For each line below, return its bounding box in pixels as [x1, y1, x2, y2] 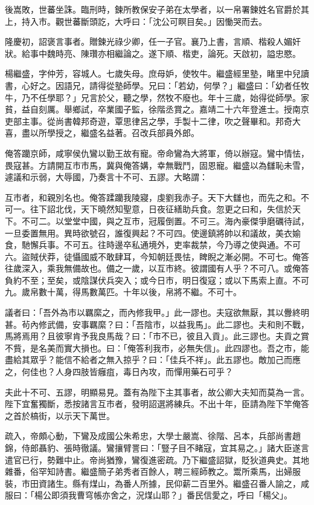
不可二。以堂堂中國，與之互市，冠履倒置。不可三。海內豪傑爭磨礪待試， [21, 214, 309, 227]
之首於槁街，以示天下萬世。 [5, 409, 115, 422]
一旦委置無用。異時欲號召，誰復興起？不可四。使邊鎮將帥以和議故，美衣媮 [5, 226, 301, 239]
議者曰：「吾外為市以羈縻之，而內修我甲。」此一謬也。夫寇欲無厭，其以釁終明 [5, 306, 309, 319]
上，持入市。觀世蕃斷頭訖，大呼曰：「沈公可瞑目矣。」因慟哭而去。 [5, 15, 267, 27]
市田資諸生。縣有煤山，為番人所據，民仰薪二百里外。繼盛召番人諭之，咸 [21, 477, 309, 489]
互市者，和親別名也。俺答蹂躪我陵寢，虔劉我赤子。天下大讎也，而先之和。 [5, 191, 301, 203]
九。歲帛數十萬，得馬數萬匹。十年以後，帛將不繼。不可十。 [5, 285, 242, 298]
